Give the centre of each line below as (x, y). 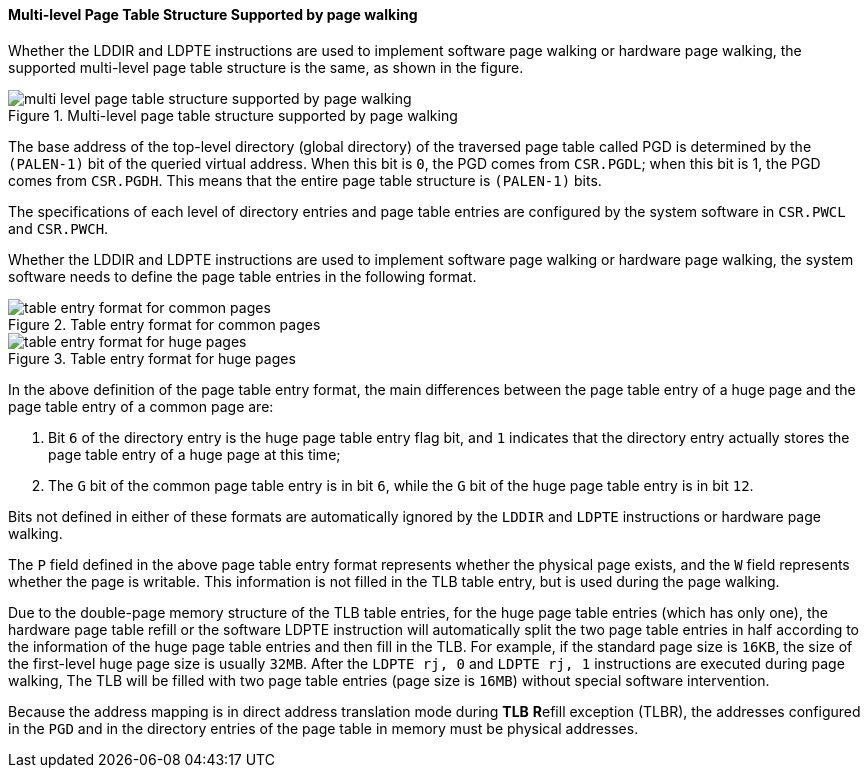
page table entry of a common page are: (141, 406)
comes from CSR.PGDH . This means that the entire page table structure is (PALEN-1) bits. (305, 180)
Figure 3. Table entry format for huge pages (152, 358)
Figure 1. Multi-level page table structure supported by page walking (233, 115)
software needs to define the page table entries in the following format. (242, 276)
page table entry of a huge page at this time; (194, 454)
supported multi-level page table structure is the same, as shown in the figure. (266, 67)
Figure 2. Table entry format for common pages (164, 324)
